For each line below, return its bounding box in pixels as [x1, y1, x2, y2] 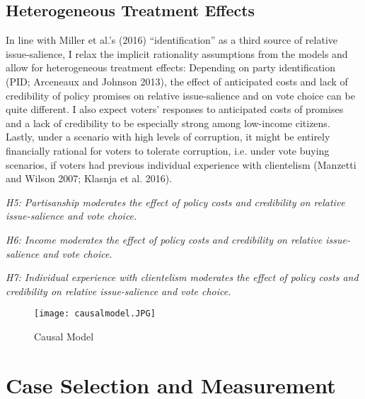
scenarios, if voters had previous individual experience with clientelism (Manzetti [6, 157, 357, 172]
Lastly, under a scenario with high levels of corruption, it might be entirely [6, 129, 330, 144]
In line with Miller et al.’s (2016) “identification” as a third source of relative [6, 32, 337, 47]
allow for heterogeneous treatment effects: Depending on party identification [6, 60, 336, 75]
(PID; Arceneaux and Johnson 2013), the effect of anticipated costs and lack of [6, 73, 348, 88]
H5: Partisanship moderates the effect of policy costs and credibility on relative [6, 194, 345, 209]
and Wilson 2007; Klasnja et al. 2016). [6, 171, 173, 186]
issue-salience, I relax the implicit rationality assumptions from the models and [6, 46, 348, 61]
